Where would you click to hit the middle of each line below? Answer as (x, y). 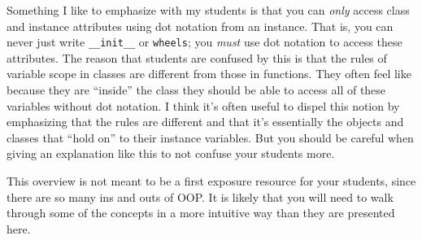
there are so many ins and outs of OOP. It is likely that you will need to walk (200, 196)
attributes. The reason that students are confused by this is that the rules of (197, 57)
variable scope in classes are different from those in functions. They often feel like (209, 74)
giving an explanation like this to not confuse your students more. (171, 153)
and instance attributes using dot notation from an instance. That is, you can (200, 26)
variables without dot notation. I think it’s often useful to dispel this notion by (203, 105)
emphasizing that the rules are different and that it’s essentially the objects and (205, 122)
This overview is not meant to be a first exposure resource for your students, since (211, 181)
